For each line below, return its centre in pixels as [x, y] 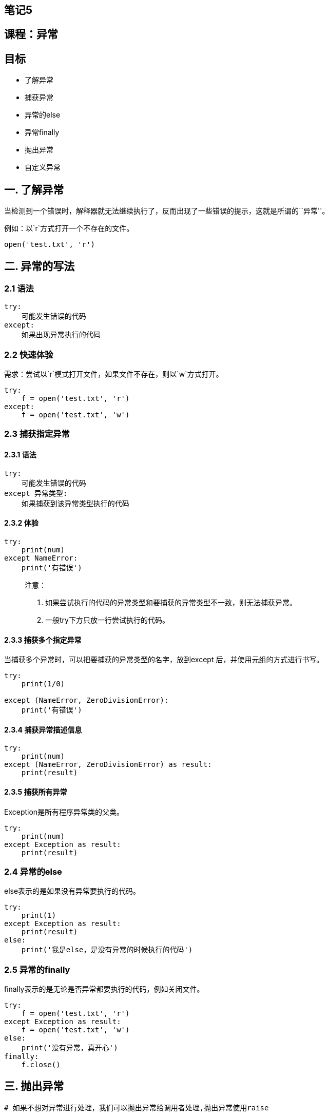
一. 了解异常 [34, 189]
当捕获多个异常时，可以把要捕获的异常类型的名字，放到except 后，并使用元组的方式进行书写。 [164, 660]
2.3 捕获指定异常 [37, 434]
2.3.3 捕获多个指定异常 [43, 640]
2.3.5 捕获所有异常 [36, 792]
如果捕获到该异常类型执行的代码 [75, 503]
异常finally [42, 132]
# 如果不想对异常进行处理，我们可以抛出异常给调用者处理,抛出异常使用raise [137, 1108]
